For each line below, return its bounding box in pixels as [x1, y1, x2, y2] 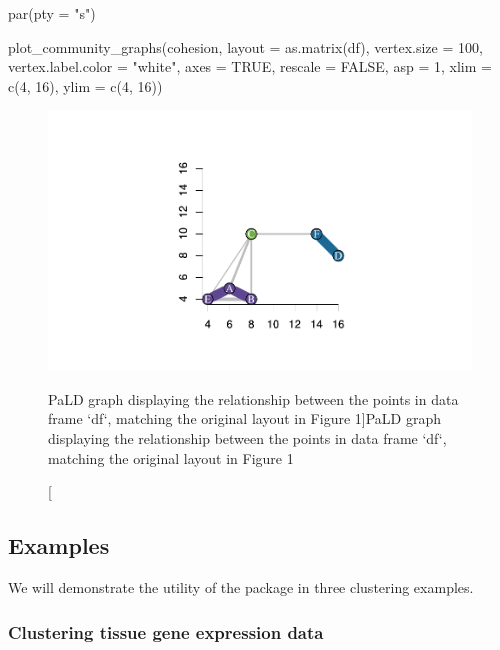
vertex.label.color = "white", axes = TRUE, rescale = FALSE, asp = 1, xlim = [8, 56, 492, 77]
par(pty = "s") [8, 3, 96, 23]
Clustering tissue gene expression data [8, 619, 324, 644]
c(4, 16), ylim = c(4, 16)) [8, 75, 163, 96]
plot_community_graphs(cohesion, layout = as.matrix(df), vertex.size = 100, [8, 36, 483, 57]
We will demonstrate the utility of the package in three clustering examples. [8, 577, 474, 598]
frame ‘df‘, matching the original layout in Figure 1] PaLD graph [48, 408, 441, 429]
